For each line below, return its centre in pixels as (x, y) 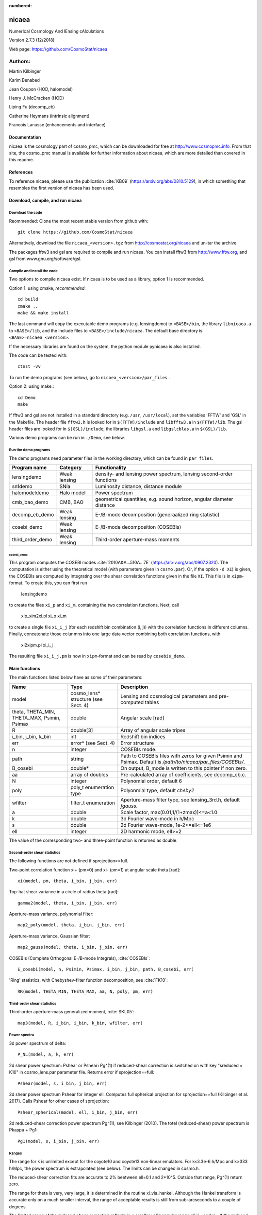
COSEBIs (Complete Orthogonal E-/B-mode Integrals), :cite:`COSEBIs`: (79, 958)
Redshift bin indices (143, 736)
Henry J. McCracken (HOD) (36, 98)
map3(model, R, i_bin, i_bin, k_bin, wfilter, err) (80, 1023)
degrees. (18, 1206)
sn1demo (22, 486)
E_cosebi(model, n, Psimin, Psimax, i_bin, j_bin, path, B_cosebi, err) (106, 969)
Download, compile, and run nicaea (45, 200)
